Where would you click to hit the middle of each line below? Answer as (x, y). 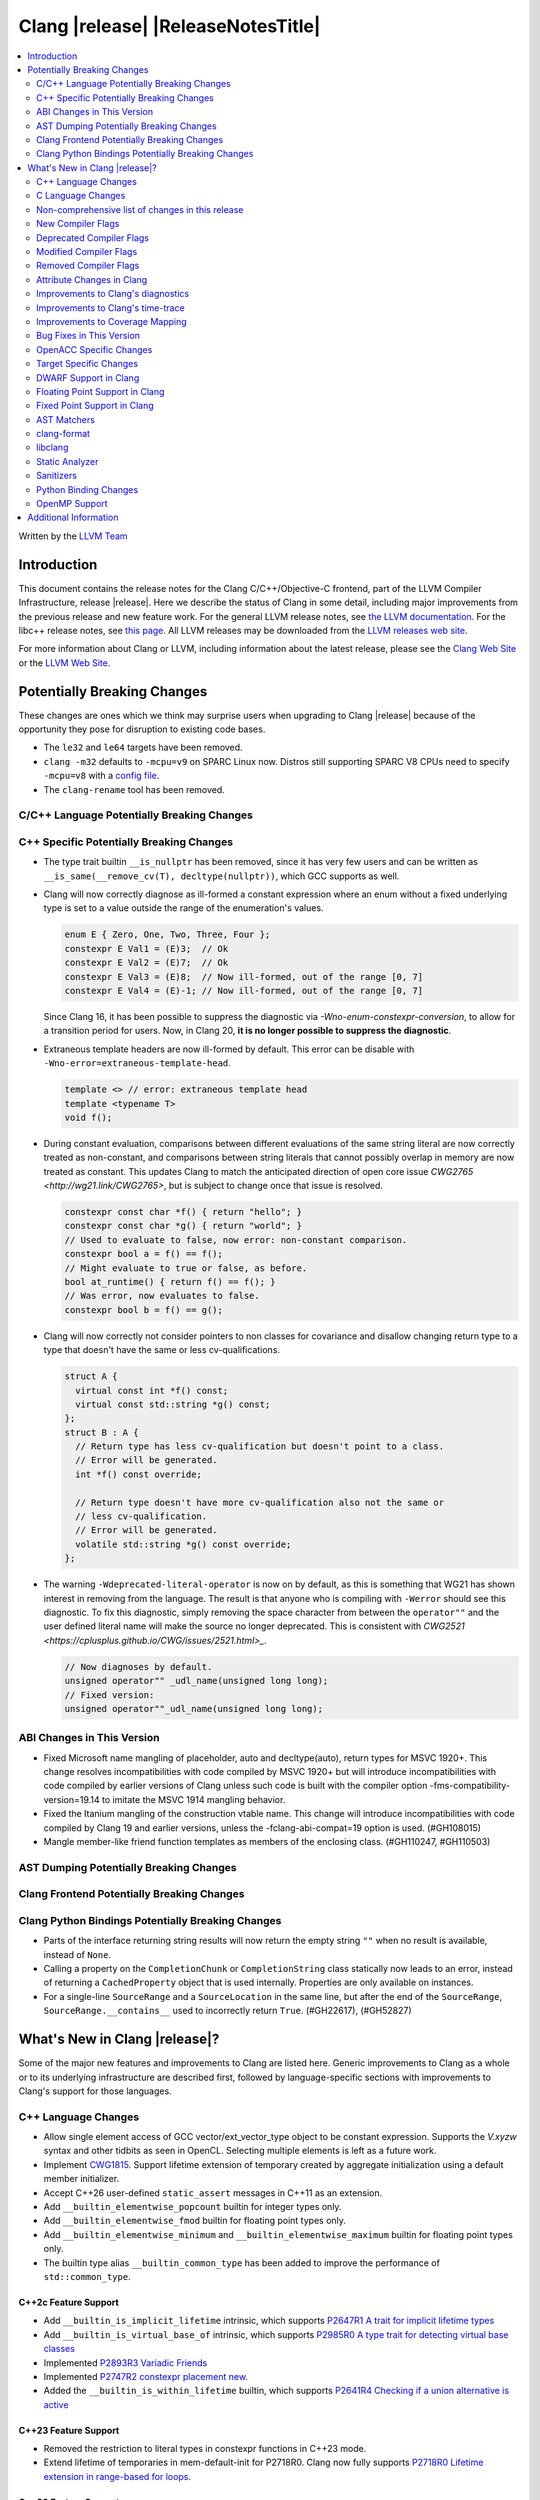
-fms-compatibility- (469, 1786)
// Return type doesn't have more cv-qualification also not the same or (260, 1502)
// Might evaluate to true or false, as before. (186, 1268)
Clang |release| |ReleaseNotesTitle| (169, 26)
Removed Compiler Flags (88, 266)
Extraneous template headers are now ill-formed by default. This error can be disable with (229, 1049)
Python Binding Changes (87, 489)
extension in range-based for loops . (117, 2476)
